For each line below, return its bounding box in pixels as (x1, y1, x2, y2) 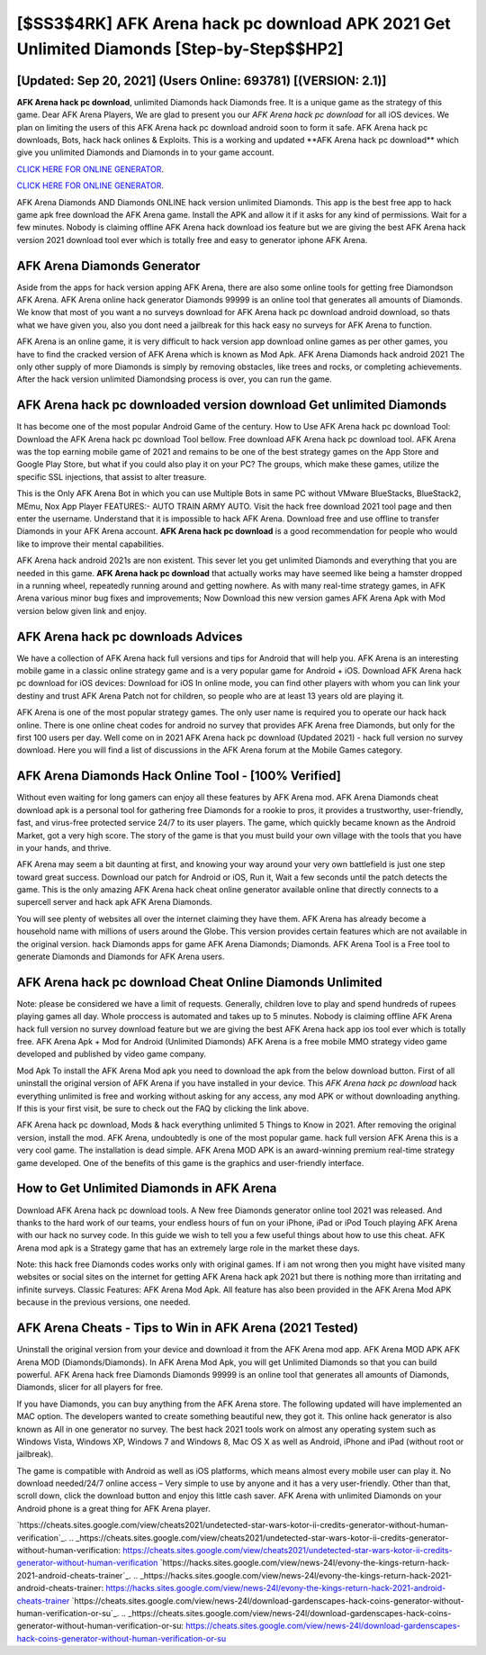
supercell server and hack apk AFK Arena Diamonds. (16, 897, 213, 908)
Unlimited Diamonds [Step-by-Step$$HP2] (16, 39, 344, 59)
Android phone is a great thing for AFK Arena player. (16, 1503, 211, 1514)
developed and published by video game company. (16, 1049, 207, 1060)
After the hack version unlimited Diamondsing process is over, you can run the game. (16, 374, 332, 384)
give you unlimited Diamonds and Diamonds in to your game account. (16, 147, 274, 158)
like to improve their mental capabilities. (16, 538, 165, 549)
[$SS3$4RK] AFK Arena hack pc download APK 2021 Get (16, 14, 451, 33)
